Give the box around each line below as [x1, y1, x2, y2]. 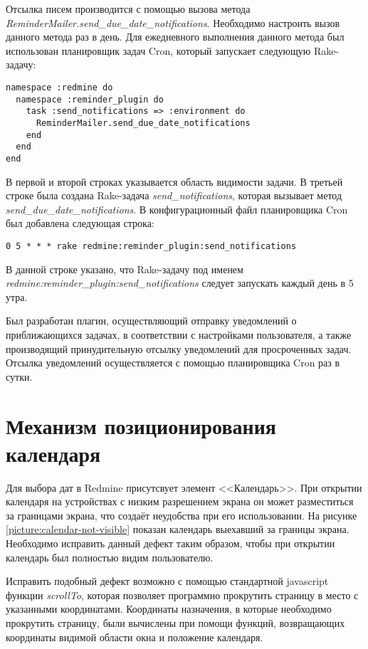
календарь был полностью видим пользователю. [6, 549, 214, 564]
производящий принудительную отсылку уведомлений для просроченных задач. [6, 341, 352, 356]
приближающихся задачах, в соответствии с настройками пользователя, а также [6, 327, 352, 342]
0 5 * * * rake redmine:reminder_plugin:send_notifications [6, 241, 297, 251]
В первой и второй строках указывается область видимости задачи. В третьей [6, 174, 343, 189]
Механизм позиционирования [6, 411, 276, 440]
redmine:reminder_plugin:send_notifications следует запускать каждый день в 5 [6, 275, 354, 290]
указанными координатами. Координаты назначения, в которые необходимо [6, 601, 332, 616]
